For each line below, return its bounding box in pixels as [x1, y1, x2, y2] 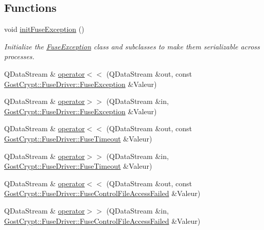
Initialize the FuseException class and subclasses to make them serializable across [4, 41, 260, 51]
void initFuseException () [4, 24, 84, 34]
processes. [4, 51, 34, 62]
